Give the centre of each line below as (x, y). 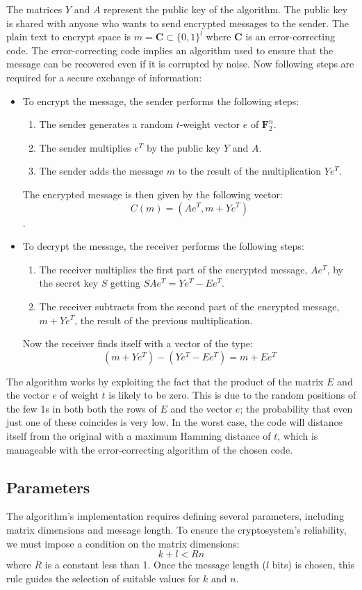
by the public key (183, 147)
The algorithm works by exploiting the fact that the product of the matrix (165, 381)
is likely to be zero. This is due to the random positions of (232, 395)
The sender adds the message (101, 171)
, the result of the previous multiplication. (164, 320)
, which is (298, 436)
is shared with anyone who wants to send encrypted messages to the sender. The (178, 23)
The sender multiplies (85, 147)
